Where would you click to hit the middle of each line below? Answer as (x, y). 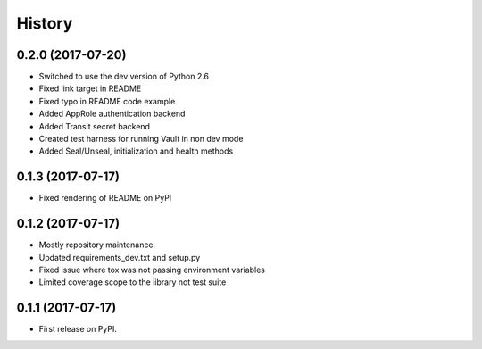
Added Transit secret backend (95, 126)
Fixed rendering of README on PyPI (105, 198)
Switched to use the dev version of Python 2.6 (124, 77)
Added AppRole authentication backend (112, 114)
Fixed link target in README (90, 88)
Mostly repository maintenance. (97, 245)
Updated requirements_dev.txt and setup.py (120, 257)
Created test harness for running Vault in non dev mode (141, 139)
